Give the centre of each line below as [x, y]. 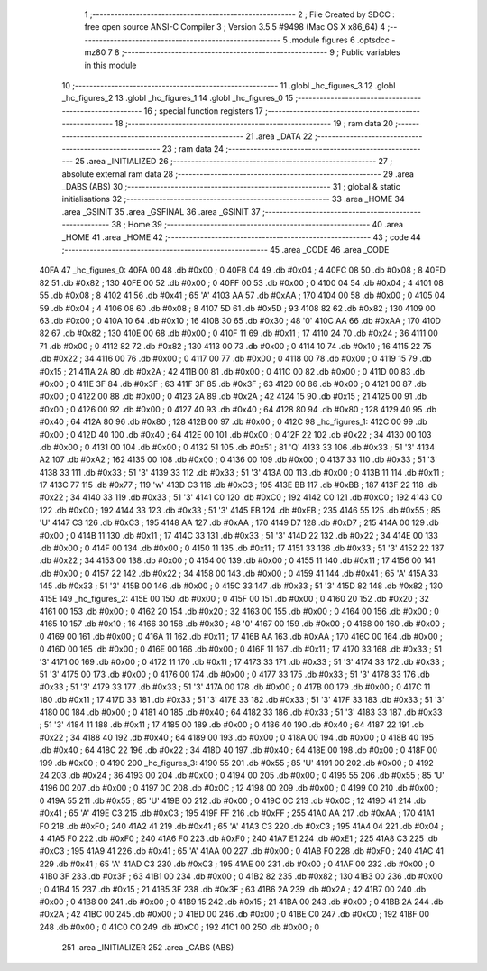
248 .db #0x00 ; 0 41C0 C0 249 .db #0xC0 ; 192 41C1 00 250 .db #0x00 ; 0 [179, 927]
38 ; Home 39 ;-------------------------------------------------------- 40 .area [257, 225]
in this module [110, 65]
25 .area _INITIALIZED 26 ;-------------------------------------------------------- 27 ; [234, 162]
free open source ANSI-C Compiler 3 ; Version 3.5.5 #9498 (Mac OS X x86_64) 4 [235, 27]
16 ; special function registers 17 [203, 111]
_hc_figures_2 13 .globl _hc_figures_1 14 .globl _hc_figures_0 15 [178, 98]
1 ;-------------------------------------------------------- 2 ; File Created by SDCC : [240, 14]
